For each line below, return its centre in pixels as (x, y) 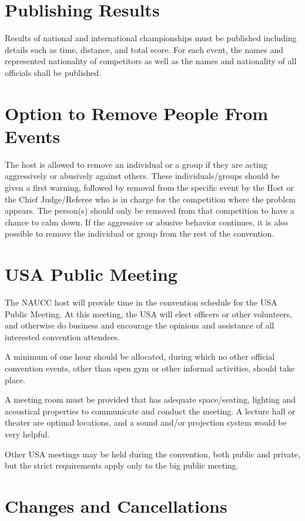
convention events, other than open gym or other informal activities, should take (150, 368)
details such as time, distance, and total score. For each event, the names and (144, 49)
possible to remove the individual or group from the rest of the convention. (140, 233)
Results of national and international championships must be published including (151, 38)
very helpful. (27, 434)
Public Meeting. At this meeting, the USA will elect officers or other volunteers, (148, 313)
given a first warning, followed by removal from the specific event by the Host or (149, 187)
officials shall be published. (53, 72)
